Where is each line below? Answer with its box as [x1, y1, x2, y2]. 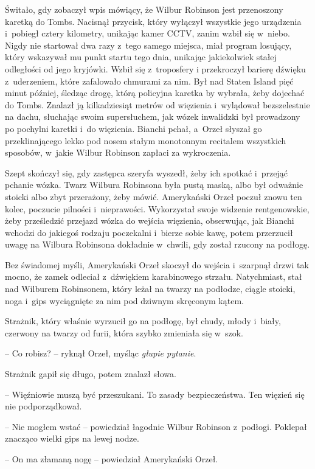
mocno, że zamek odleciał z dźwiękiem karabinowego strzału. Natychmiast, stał [5, 270, 302, 283]
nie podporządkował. [5, 400, 82, 412]
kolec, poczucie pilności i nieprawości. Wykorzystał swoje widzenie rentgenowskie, [5, 202, 310, 215]
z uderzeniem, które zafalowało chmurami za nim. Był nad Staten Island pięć [5, 74, 294, 87]
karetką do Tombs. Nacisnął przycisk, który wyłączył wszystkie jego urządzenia [5, 15, 302, 27]
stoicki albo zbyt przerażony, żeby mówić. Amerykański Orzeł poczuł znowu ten [5, 190, 302, 203]
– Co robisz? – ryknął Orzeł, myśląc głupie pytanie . [5, 347, 196, 360]
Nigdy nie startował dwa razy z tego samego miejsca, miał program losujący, [5, 38, 292, 51]
